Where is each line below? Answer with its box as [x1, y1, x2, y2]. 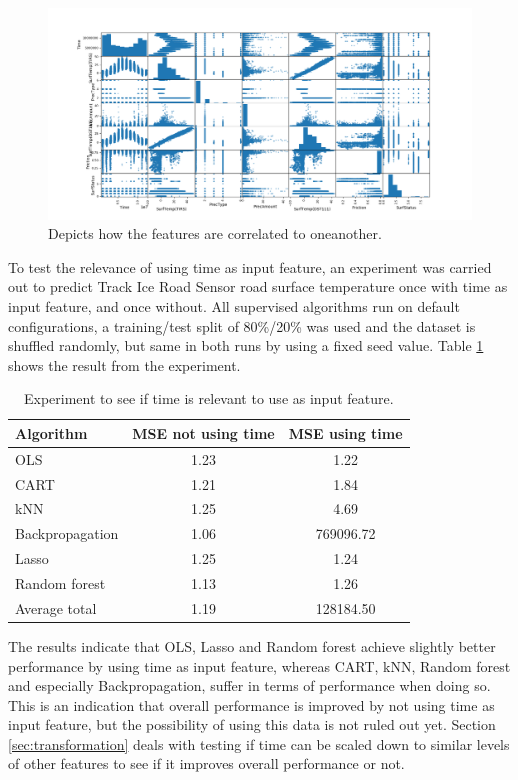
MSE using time [288, 422, 403, 443]
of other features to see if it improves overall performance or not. [8, 753, 405, 774]
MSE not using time [132, 422, 275, 443]
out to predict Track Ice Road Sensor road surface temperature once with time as [8, 276, 508, 297]
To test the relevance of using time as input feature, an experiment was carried [8, 256, 492, 277]
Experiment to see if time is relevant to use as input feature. [23, 388, 394, 409]
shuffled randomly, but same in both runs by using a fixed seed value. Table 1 [8, 335, 484, 356]
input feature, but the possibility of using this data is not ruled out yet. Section [8, 714, 496, 735]
